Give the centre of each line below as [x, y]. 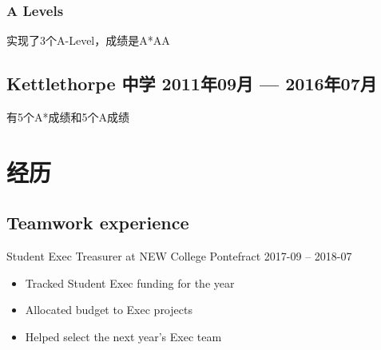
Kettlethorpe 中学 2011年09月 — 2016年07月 [192, 84]
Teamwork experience [98, 223]
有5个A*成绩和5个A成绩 [68, 117]
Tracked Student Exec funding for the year [130, 282]
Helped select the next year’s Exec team [123, 336]
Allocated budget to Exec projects [109, 310]
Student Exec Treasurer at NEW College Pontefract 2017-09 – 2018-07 [179, 256]
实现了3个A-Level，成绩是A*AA [88, 40]
